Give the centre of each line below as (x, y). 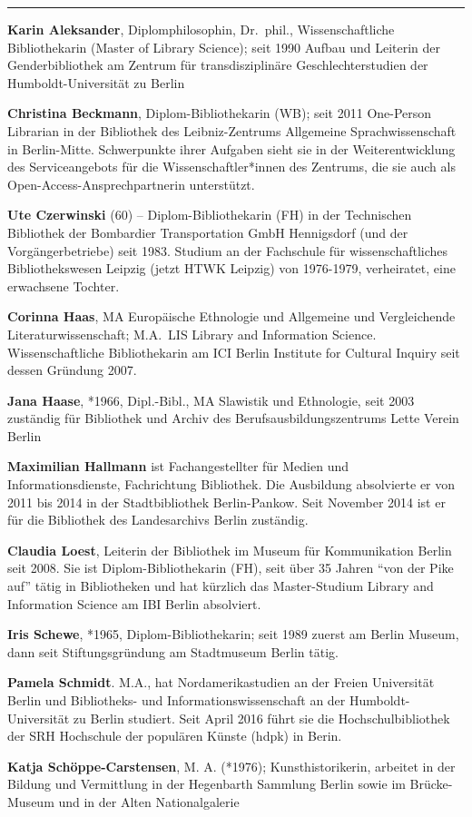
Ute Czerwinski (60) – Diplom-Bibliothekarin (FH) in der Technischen (210, 215)
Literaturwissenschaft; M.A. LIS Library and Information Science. (192, 334)
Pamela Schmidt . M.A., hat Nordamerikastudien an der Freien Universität (221, 682)
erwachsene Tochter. (64, 285)
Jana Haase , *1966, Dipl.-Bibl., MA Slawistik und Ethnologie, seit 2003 (211, 400)
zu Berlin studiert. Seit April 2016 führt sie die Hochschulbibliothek (261, 718)
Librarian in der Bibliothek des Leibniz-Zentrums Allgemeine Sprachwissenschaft (232, 130)
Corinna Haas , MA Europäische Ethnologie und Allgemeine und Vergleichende (231, 316)
